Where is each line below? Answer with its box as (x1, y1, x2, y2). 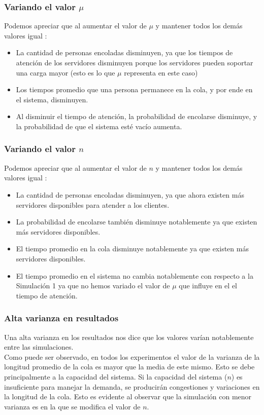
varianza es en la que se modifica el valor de (4, 401, 141, 411)
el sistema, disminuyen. (16, 94, 88, 104)
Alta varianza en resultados (4, 312, 119, 324)
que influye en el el (179, 280, 237, 291)
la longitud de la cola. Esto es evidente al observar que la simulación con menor (4, 391, 252, 402)
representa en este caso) (124, 67, 198, 78)
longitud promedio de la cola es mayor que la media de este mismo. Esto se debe (4, 361, 255, 372)
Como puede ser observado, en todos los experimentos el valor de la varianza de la (4, 351, 260, 362)
